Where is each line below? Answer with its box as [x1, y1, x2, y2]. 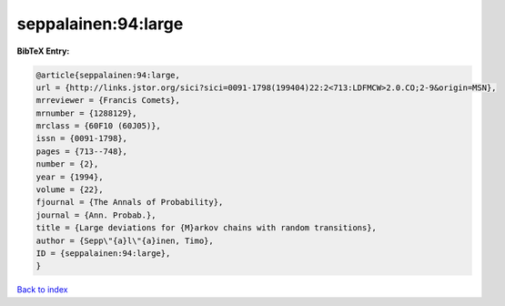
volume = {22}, [35, 185, 104, 195]
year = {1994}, [35, 171, 104, 182]
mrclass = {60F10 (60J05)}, [35, 121, 161, 131]
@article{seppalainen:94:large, [35, 69, 181, 80]
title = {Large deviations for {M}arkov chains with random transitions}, [35, 223, 378, 233]
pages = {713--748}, [35, 146, 127, 157]
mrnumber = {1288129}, [35, 107, 137, 118]
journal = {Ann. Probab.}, [35, 209, 157, 220]
